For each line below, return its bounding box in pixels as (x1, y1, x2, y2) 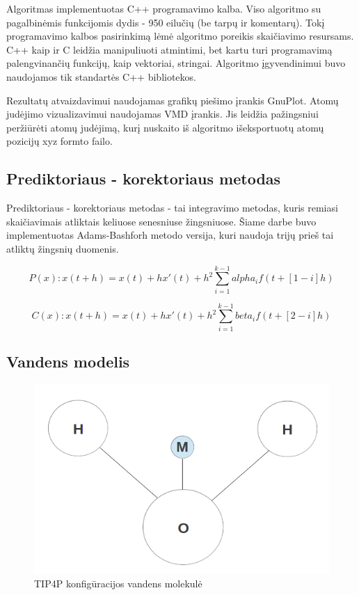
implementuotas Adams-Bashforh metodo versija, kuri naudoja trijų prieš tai (6, 228, 334, 242)
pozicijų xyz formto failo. (6, 134, 113, 148)
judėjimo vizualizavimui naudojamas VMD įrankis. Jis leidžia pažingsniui (6, 106, 319, 121)
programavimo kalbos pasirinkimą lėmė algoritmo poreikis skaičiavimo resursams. (6, 29, 354, 43)
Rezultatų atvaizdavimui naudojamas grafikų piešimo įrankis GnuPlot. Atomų (6, 93, 339, 107)
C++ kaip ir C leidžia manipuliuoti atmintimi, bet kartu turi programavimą (6, 42, 333, 56)
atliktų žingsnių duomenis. (6, 241, 119, 255)
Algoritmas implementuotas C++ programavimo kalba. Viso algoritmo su (6, 1, 321, 15)
